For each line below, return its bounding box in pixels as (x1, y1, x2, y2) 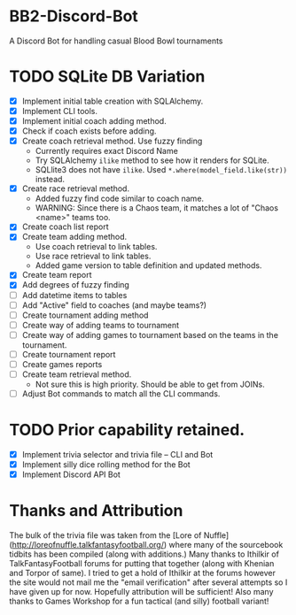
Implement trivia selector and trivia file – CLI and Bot (21, 450, 214, 459)
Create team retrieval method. (21, 369, 132, 380)
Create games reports (21, 358, 103, 369)
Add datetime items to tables (21, 289, 128, 300)
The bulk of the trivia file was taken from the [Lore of (9, 530, 202, 541)
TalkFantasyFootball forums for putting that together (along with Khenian (9, 558, 275, 569)
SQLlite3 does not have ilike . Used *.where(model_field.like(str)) (35, 165, 288, 175)
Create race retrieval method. (21, 183, 130, 194)
